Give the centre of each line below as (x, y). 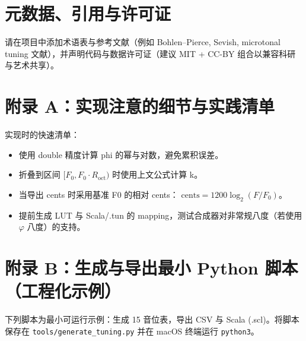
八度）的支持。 (56, 227)
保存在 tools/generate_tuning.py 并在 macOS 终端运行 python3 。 (132, 331)
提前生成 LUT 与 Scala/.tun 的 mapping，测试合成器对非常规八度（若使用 (160, 215)
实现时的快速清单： (42, 135)
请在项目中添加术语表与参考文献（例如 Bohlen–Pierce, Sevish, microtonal (143, 42)
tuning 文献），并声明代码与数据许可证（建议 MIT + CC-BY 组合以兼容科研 (150, 53)
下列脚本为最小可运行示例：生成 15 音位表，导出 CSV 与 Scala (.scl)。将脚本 (152, 319)
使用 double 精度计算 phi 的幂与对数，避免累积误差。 (121, 154)
